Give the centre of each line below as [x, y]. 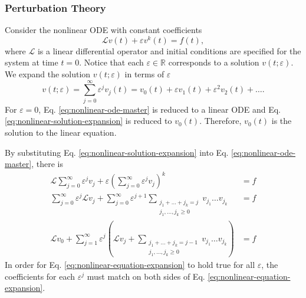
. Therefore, [221, 121]
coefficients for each [40, 276]
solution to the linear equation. [61, 132]
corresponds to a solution [214, 62]
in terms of [144, 74]
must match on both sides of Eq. [146, 276]
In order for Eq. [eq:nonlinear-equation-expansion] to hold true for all [130, 265]
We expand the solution [48, 74]
